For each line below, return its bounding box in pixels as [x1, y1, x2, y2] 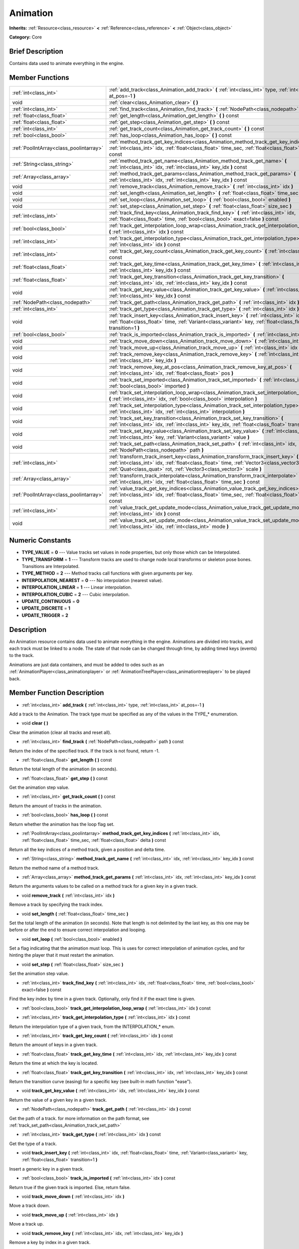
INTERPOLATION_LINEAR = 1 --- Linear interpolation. [21, 585, 132, 591]
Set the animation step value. [9, 971, 69, 977]
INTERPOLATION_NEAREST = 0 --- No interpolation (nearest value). [21, 577, 163, 583]
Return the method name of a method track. [9, 865, 100, 871]
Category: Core [9, 34, 42, 40]
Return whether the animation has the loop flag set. [9, 821, 115, 827]
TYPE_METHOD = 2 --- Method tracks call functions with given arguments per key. [21, 570, 193, 577]
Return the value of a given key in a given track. [9, 1097, 107, 1103]
